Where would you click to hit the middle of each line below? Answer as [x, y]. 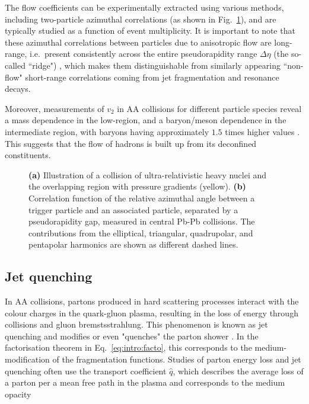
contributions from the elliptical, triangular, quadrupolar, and [141, 233]
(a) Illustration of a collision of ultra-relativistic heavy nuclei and [148, 174]
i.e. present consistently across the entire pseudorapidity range [144, 54]
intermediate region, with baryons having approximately [107, 131]
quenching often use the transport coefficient [86, 371]
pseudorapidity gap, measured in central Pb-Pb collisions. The [142, 221]
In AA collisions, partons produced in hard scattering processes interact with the [152, 301]
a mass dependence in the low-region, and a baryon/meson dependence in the [146, 120]
